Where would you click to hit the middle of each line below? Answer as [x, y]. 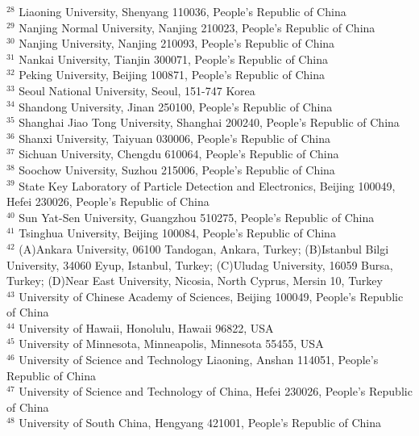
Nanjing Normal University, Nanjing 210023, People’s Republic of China [197, 27]
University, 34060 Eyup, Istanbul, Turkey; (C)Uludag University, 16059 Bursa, [200, 264]
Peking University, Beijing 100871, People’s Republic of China [172, 75]
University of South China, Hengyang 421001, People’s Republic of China [200, 423]
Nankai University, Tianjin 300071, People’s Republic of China [173, 59]
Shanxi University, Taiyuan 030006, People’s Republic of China [175, 138]
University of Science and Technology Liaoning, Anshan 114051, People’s [199, 360]
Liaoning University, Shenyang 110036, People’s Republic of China [183, 11]
